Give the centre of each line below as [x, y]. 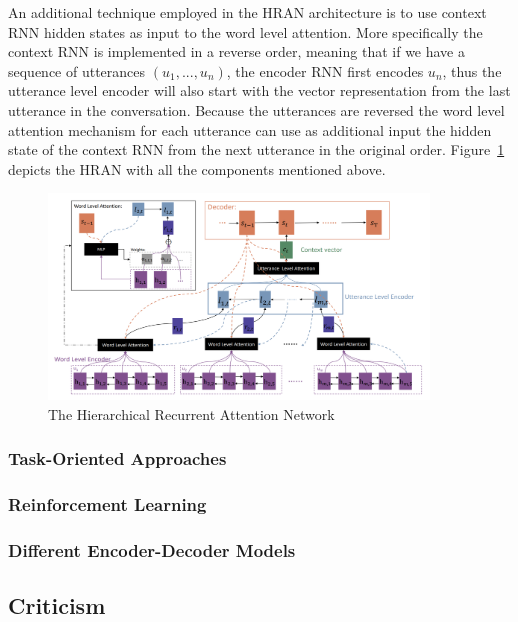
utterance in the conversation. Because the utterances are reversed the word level [256, 109]
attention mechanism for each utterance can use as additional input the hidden [250, 129]
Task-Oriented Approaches [117, 458]
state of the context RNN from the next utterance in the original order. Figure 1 [256, 149]
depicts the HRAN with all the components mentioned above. [197, 168]
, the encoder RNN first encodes [325, 70]
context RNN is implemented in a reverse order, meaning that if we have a [237, 51]
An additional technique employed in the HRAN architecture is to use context [247, 12]
